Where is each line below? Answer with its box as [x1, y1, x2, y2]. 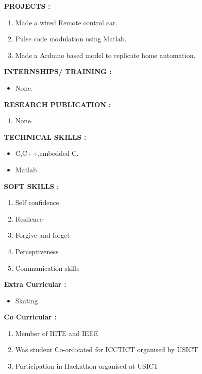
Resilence [15, 213, 43, 224]
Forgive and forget [15, 230, 70, 240]
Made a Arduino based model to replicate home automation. [15, 50, 196, 60]
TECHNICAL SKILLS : [4, 131, 86, 142]
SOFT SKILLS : [4, 181, 59, 191]
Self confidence [15, 197, 59, 207]
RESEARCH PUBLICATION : [4, 99, 111, 109]
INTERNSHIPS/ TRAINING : [4, 66, 112, 76]
